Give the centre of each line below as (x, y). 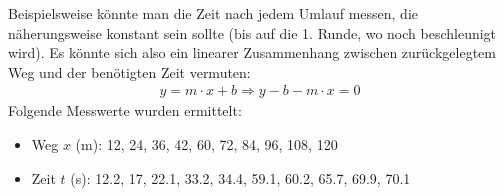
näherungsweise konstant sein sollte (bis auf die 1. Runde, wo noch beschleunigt (252, 32)
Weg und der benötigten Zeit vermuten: (129, 71)
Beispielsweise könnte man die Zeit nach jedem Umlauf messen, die (213, 13)
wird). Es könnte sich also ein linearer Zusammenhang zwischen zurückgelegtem (252, 52)
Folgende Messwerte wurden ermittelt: (125, 110)
